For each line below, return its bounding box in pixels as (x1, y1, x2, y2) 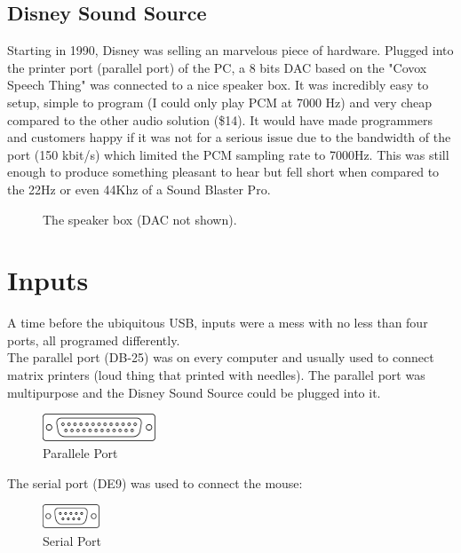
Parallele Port (43, 444, 118, 462)
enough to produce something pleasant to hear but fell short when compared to (7, 162, 440, 181)
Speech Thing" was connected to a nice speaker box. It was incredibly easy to (7, 75, 429, 94)
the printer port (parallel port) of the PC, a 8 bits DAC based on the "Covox (7, 58, 427, 76)
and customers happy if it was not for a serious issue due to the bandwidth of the (7, 128, 451, 146)
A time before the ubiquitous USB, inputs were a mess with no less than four (7, 313, 428, 332)
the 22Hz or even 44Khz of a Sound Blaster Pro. (7, 179, 271, 198)
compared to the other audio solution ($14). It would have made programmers (7, 110, 433, 129)
